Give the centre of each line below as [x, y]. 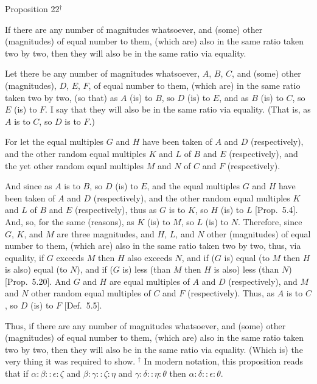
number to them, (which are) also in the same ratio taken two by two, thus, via [153, 246]
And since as [29, 186]
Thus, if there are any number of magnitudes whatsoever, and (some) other [145, 325]
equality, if [25, 257]
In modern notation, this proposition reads [223, 361]
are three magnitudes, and [106, 233]
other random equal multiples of [91, 293]
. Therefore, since [270, 221]
